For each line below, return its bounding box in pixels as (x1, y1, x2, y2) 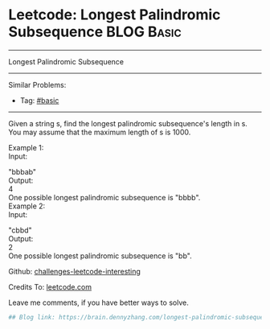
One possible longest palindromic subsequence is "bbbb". (8, 192, 201, 202)
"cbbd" (8, 225, 32, 235)
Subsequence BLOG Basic (8, 23, 182, 41)
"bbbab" (8, 167, 37, 176)
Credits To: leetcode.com (8, 282, 92, 291)
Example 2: (8, 201, 46, 211)
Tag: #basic (19, 95, 59, 105)
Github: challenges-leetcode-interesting (8, 266, 141, 276)
